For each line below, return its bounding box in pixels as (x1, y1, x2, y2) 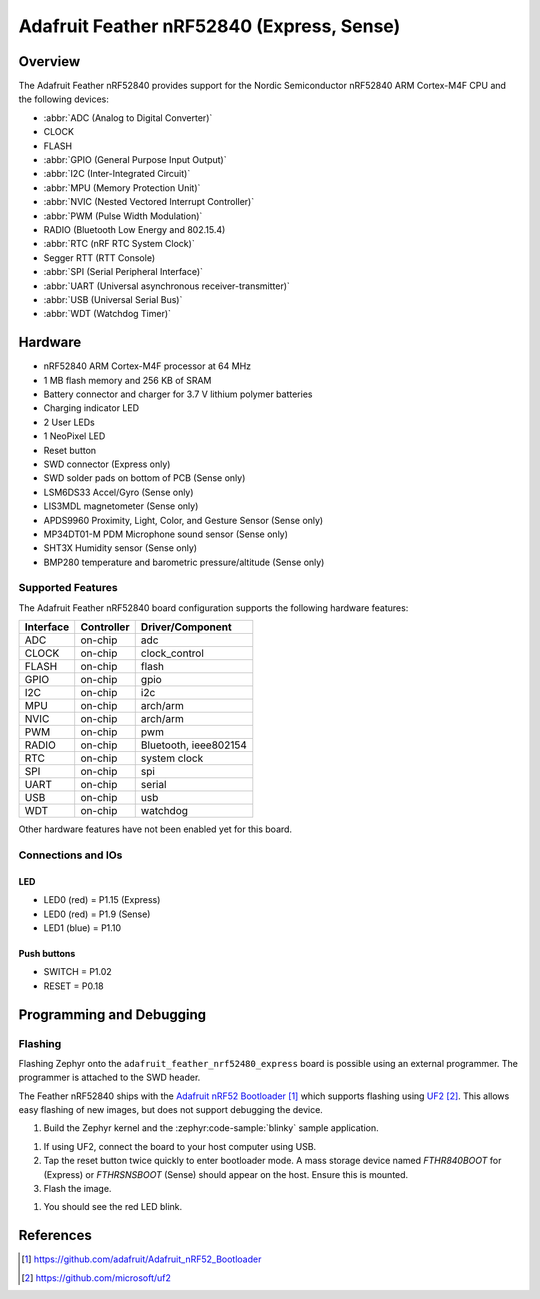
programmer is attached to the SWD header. (18, 1071, 201, 1084)
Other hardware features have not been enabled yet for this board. (18, 823, 293, 835)
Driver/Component (140, 620, 232, 634)
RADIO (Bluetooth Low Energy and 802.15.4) (43, 223, 226, 235)
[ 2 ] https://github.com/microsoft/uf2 (21, 1271, 172, 1284)
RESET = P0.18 (43, 980, 104, 992)
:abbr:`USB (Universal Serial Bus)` (43, 293, 183, 305)
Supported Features (18, 581, 119, 595)
